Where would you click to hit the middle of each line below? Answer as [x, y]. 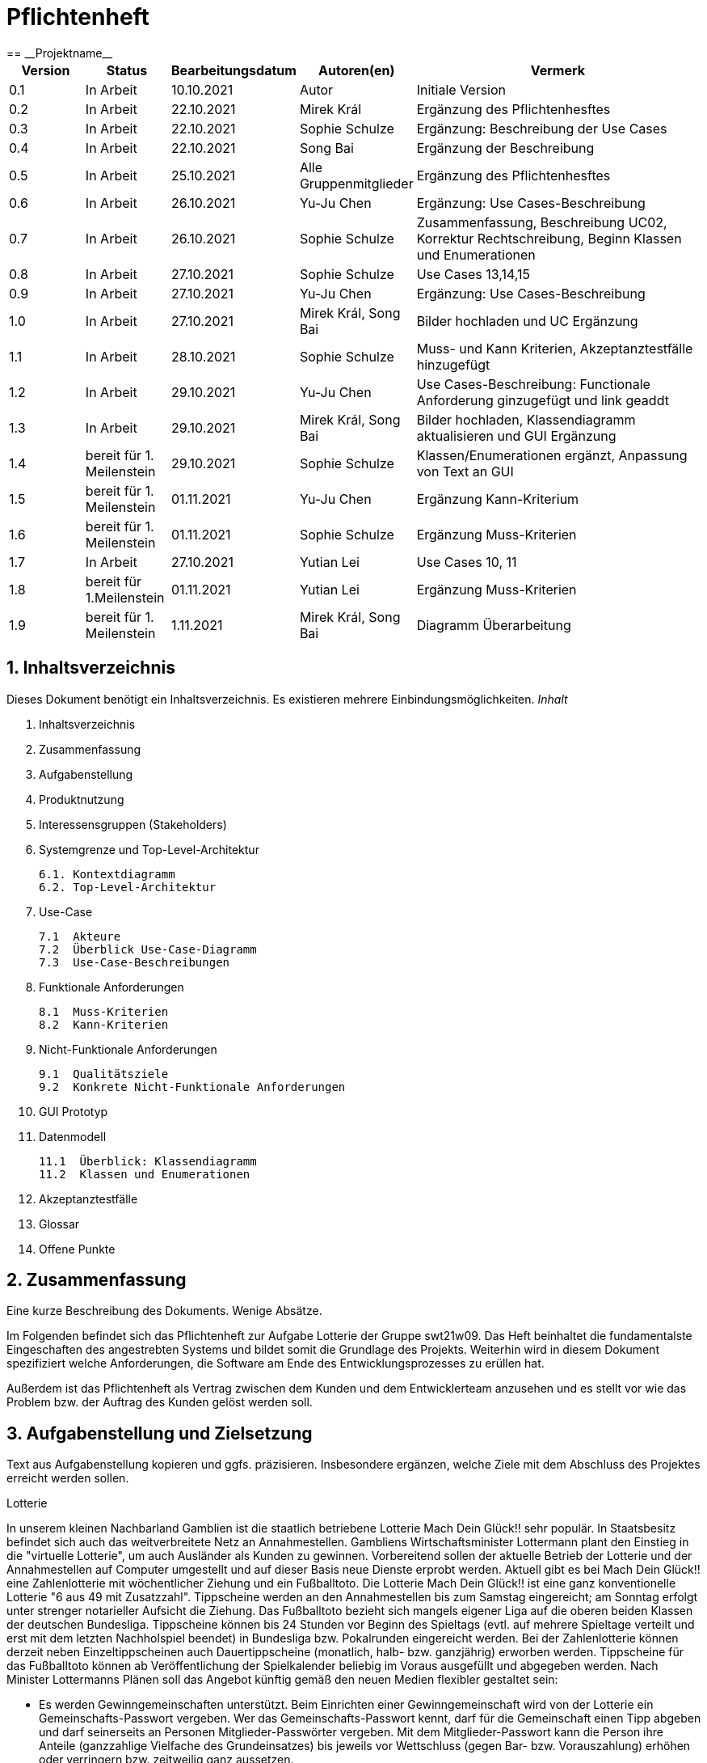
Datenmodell [73, 1136]
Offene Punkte [77, 1249]
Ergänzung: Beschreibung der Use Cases [542, 128]
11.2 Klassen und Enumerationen [145, 1174]
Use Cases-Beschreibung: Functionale [533, 384]
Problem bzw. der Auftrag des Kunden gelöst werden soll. [160, 1402]
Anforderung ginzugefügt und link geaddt [543, 400]
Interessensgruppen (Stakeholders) [133, 824]
